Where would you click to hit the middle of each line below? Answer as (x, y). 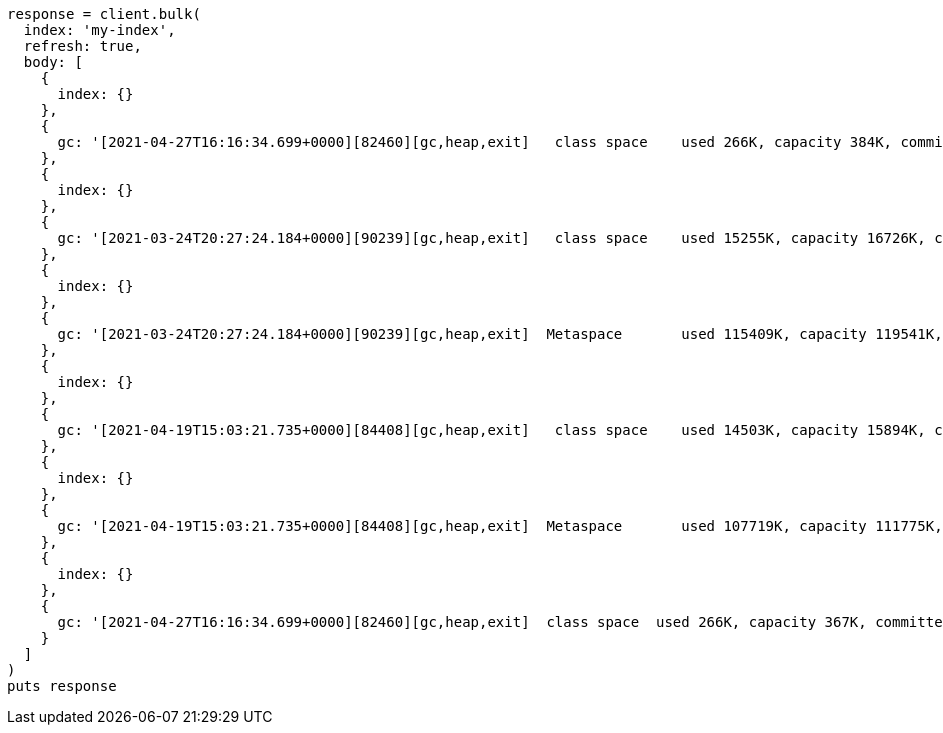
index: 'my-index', (99, 30)
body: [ (53, 62)
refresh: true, (82, 46)
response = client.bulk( (104, 14)
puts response (62, 686)
